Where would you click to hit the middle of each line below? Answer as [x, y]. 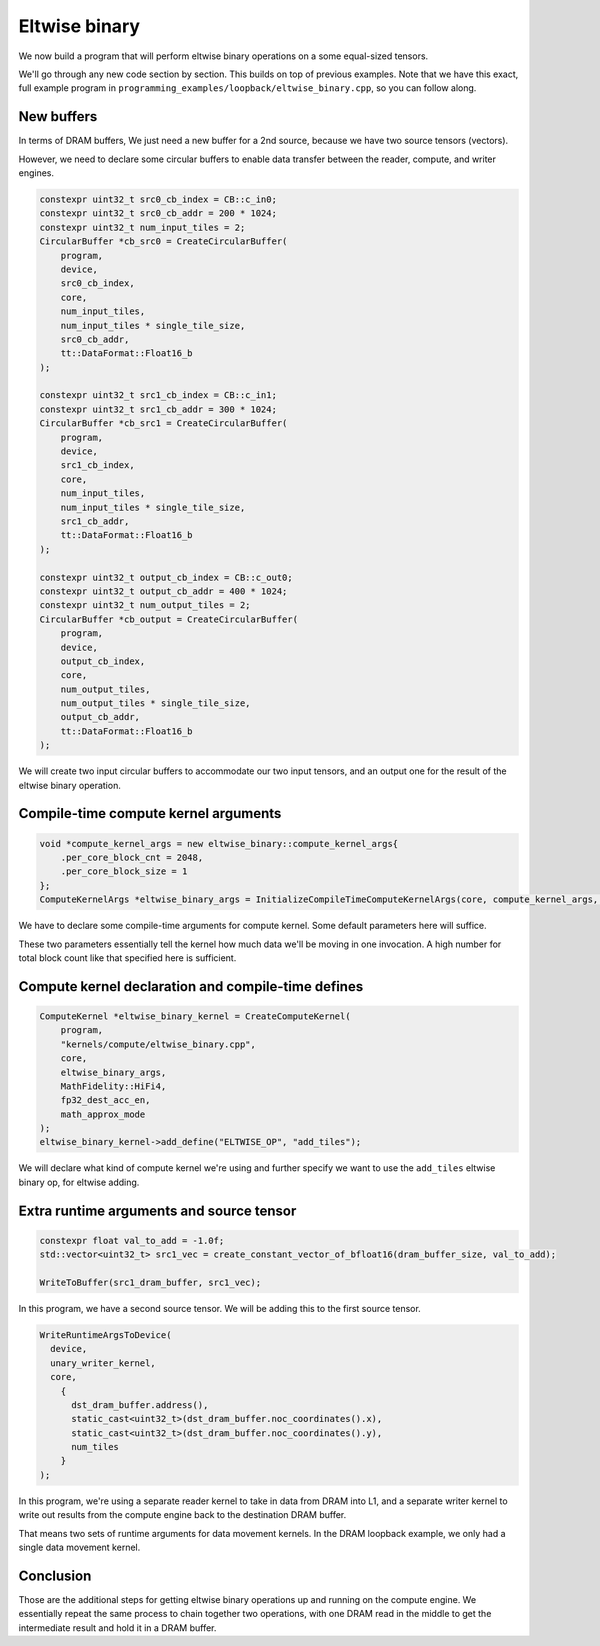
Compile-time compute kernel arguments [150, 813]
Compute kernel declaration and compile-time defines [191, 986]
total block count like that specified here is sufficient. [127, 957]
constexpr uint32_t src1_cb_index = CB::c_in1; [158, 395]
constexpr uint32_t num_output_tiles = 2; [145, 605]
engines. [36, 173]
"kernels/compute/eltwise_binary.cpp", [158, 1044]
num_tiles [95, 1447]
